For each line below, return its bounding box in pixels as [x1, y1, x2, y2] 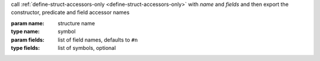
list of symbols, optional [57, 44, 116, 51]
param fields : [11, 36, 44, 43]
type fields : [11, 44, 40, 51]
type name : [11, 28, 40, 35]
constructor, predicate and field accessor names [11, 9, 130, 16]
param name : [11, 19, 44, 26]
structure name [57, 19, 95, 26]
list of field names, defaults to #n [57, 36, 138, 43]
